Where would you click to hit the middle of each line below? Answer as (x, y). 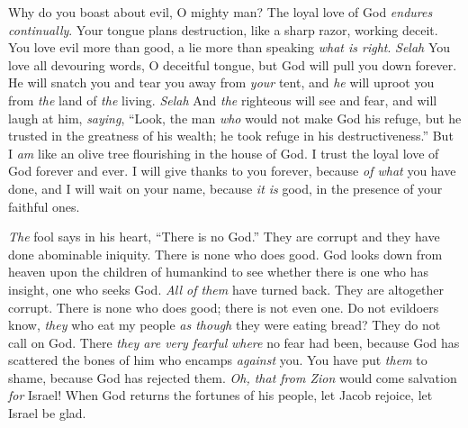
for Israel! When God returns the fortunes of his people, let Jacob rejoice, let (220, 395)
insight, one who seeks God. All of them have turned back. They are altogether (226, 289)
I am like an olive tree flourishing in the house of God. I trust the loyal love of (224, 153)
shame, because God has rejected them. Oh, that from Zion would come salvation (233, 377)
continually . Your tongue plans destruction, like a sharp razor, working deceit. (223, 29)
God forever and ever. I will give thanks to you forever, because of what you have (232, 171)
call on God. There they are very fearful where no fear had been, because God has (234, 342)
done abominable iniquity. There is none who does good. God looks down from (225, 254)
